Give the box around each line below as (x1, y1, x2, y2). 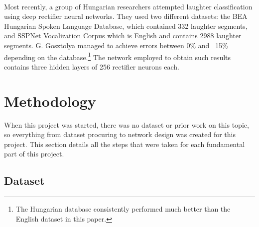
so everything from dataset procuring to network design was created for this (4, 129, 236, 140)
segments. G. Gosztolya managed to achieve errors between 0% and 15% (4, 40, 228, 50)
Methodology (4, 90, 96, 111)
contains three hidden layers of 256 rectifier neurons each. (4, 61, 179, 72)
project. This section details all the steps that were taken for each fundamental (4, 139, 245, 149)
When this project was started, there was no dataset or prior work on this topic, (4, 119, 249, 130)
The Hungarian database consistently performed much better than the (15, 204, 231, 214)
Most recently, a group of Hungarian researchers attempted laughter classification (4, 1, 253, 11)
